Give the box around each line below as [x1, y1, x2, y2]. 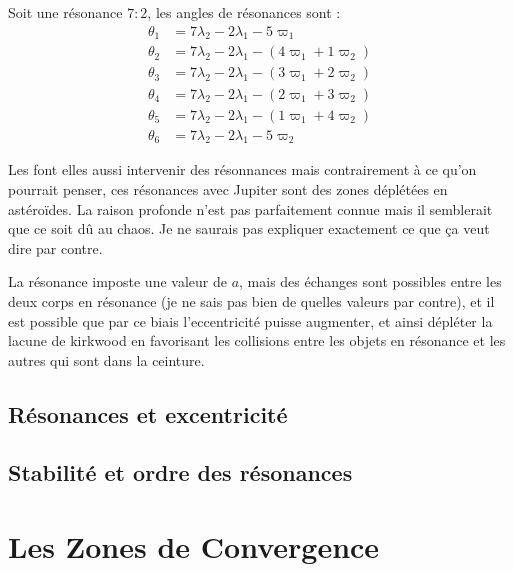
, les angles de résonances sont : [147, 2, 341, 22]
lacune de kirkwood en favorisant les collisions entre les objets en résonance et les [8, 330, 506, 351]
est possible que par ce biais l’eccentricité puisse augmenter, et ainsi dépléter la [8, 310, 493, 331]
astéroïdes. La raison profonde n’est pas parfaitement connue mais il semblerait [8, 198, 493, 219]
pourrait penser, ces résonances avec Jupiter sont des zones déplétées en [8, 178, 448, 199]
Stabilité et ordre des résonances [8, 457, 353, 488]
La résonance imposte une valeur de [8, 271, 227, 292]
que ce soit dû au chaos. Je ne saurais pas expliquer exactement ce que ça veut [8, 218, 490, 239]
